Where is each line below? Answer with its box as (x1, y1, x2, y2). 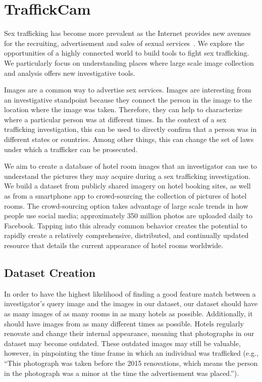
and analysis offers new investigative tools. (4, 67, 135, 78)
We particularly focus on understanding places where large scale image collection (4, 57, 254, 68)
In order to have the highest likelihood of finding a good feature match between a (4, 288, 256, 299)
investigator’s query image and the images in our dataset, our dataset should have (4, 298, 258, 309)
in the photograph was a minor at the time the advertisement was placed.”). (4, 367, 239, 378)
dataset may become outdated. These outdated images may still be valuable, (4, 338, 241, 348)
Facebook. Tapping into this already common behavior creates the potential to (4, 220, 247, 230)
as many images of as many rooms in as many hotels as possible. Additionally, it (4, 308, 253, 318)
